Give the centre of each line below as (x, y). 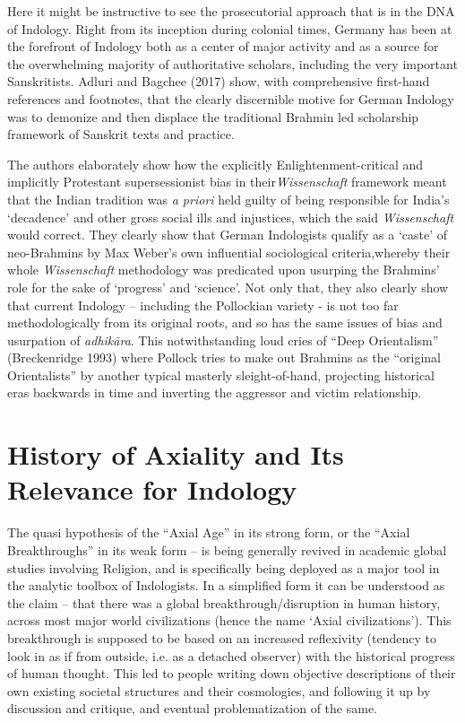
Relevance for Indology (152, 489)
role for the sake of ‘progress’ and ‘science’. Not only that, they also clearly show (228, 287)
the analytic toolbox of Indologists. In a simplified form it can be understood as (226, 585)
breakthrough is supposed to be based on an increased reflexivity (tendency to (222, 637)
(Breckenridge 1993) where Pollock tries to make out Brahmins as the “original (224, 357)
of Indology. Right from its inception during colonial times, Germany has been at (230, 28)
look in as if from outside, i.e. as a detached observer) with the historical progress (231, 655)
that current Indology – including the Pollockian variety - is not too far (203, 305)
